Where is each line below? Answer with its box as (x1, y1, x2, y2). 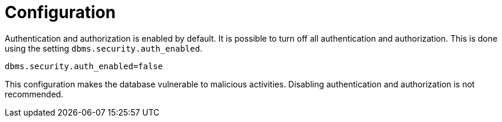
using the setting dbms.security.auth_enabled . (5, 43, 202, 53)
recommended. (5, 89, 63, 99)
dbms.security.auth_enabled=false (5, 61, 163, 71)
